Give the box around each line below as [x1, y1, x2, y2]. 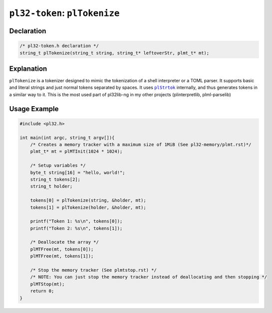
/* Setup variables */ [30, 162, 86, 168]
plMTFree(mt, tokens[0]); [30, 246, 94, 252]
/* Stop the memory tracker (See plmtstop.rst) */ [30, 267, 157, 273]
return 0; [30, 288, 54, 294]
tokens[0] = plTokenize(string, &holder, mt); [30, 197, 147, 203]
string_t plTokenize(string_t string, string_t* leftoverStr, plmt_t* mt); [19, 50, 210, 56]
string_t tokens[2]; [30, 176, 81, 182]
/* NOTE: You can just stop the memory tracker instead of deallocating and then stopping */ [30, 274, 267, 280]
